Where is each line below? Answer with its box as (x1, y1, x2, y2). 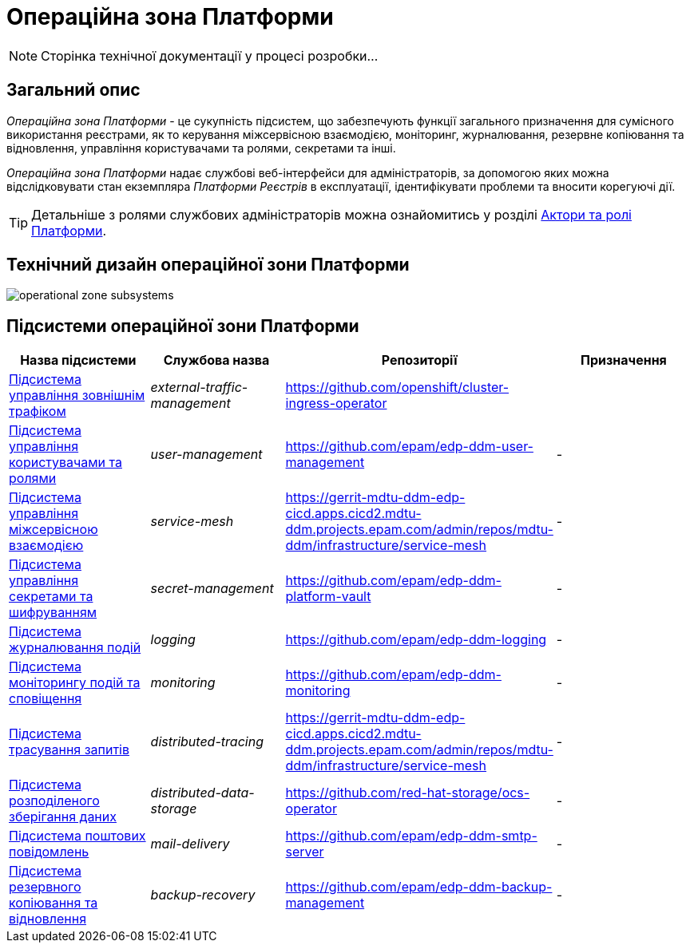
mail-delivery (150, 836, 230, 852)
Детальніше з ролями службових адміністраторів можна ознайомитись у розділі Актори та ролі (31, 206, 632, 223)
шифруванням (9, 604, 97, 621)
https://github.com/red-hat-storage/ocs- (285, 785, 530, 801)
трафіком (9, 403, 66, 420)
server (285, 844, 324, 860)
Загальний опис (6, 80, 141, 101)
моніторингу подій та (9, 674, 141, 691)
